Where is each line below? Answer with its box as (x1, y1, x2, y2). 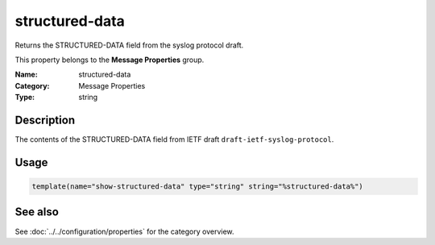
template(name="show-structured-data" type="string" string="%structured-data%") (31, 182, 364, 191)
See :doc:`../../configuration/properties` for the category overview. (14, 226, 234, 236)
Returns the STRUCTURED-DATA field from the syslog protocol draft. (14, 40, 244, 50)
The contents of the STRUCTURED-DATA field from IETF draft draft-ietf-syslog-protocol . (14, 135, 334, 144)
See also (14, 206, 60, 219)
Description (14, 113, 76, 127)
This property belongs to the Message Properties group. (14, 55, 205, 64)
